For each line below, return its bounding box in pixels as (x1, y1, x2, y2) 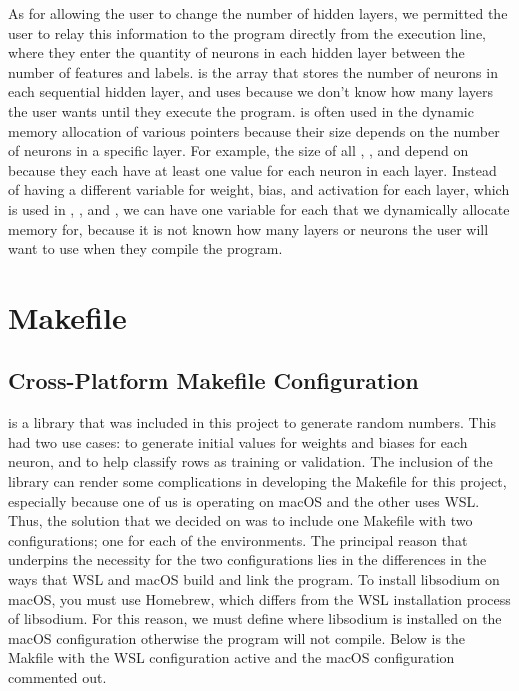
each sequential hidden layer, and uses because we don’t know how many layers (8, 81, 493, 102)
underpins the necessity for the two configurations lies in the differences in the (8, 549, 487, 570)
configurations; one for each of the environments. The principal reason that (8, 529, 468, 550)
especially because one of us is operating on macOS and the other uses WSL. (8, 490, 480, 511)
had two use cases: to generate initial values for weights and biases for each (8, 431, 468, 452)
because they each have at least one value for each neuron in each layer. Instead (8, 159, 497, 180)
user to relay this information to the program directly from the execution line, (8, 22, 487, 43)
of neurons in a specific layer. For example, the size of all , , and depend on (8, 140, 469, 161)
